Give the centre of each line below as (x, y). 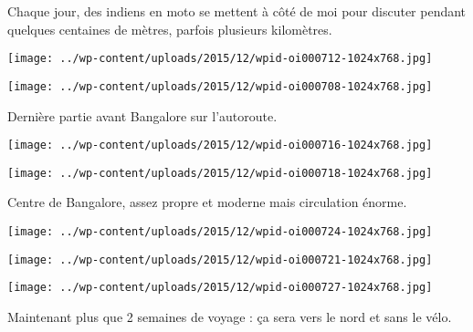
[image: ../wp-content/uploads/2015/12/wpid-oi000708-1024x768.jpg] (220, 86)
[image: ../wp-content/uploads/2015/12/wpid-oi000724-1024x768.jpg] (220, 232)
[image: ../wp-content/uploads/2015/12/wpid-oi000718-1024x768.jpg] (220, 173)
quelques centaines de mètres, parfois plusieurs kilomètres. (170, 29)
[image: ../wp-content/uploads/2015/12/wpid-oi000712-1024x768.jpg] (220, 59)
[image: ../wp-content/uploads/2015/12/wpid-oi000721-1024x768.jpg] (220, 259)
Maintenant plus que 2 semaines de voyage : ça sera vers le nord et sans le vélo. (230, 316)
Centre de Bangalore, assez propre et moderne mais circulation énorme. (207, 202)
